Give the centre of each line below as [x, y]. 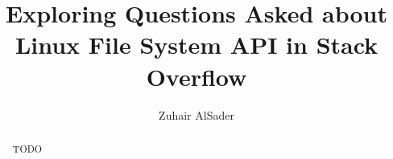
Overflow [196, 76]
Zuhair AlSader [196, 114]
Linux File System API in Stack [196, 45]
